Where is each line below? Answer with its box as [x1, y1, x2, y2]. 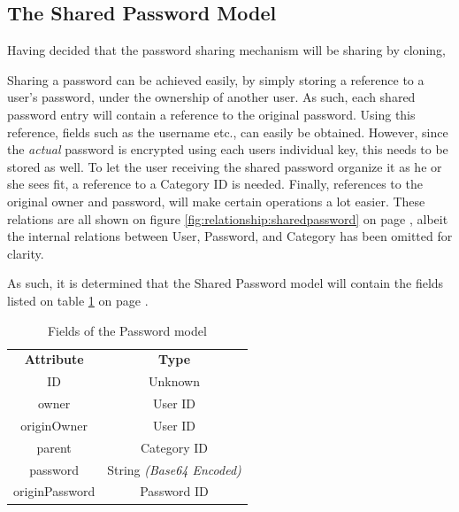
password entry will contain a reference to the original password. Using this [7, 105, 416, 123]
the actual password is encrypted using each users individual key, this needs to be [7, 140, 448, 159]
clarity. [7, 244, 44, 262]
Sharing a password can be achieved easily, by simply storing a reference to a [7, 70, 425, 89]
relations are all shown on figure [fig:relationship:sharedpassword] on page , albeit [7, 209, 448, 228]
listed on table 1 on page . [7, 291, 149, 309]
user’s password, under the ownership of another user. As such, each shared [7, 88, 416, 106]
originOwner [20, 415, 88, 434]
